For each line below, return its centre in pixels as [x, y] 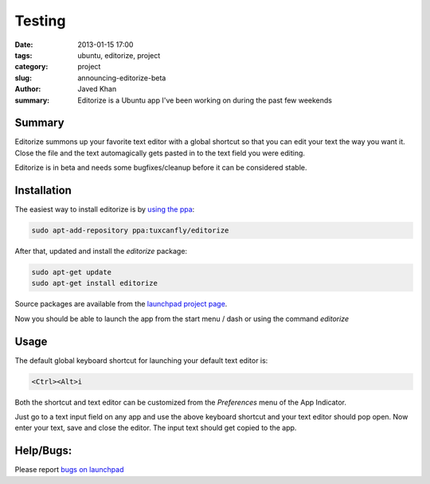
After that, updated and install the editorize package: [101, 252]
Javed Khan [97, 89]
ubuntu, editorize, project [119, 55]
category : [31, 67]
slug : [23, 78]
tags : [23, 55]
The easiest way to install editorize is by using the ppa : [105, 209]
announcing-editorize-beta [122, 78]
